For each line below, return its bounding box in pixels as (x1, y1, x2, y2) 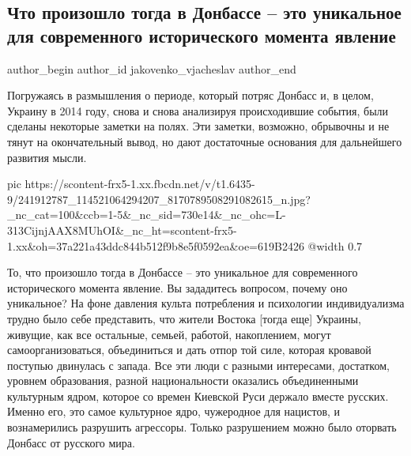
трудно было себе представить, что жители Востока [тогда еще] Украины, (7, 310, 361, 326)
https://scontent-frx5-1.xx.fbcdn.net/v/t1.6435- (25, 175, 255, 192)
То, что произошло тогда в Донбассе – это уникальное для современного (7, 264, 358, 281)
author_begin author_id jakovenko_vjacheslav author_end (7, 60, 296, 77)
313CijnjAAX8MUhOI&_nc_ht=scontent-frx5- (7, 221, 237, 238)
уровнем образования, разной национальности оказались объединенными (7, 372, 359, 389)
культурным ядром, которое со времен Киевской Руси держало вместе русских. (7, 387, 389, 404)
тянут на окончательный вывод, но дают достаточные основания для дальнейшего (7, 133, 402, 149)
